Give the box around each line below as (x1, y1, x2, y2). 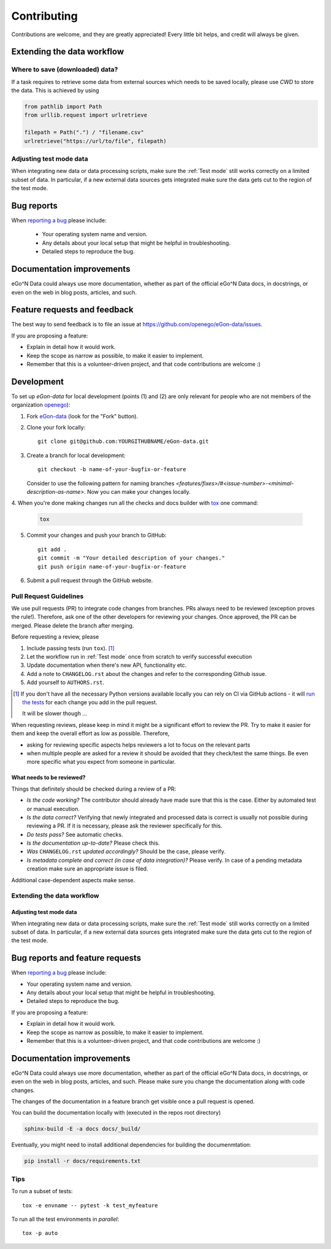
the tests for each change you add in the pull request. (22, 699, 158, 705)
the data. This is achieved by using (11, 86, 99, 94)
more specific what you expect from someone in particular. (26, 758, 176, 766)
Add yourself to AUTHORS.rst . (26, 678, 104, 686)
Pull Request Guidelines (11, 592, 84, 601)
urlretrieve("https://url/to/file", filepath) (24, 137, 167, 144)
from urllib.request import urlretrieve (24, 112, 147, 119)
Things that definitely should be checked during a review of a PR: (11, 785, 177, 793)
